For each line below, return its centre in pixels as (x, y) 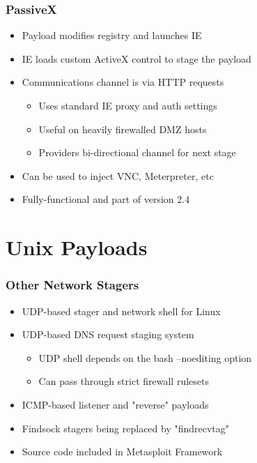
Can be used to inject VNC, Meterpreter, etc (118, 175)
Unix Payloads (77, 247)
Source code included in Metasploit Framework (122, 451)
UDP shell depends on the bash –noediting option (145, 357)
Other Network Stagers (72, 285)
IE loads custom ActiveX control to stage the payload (137, 58)
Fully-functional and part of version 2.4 (106, 199)
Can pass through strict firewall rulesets (124, 381)
